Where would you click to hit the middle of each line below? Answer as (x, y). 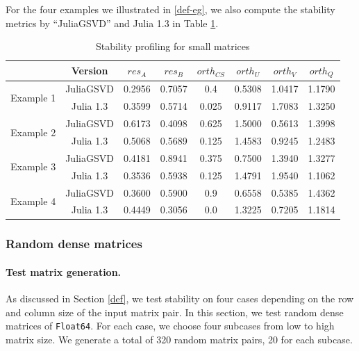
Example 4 (33, 201)
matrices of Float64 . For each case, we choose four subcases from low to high (170, 326)
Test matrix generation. (64, 271)
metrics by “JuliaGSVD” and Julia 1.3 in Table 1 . (112, 23)
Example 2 (33, 132)
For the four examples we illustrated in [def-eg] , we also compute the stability (170, 9)
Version (90, 71)
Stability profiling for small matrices (173, 46)
